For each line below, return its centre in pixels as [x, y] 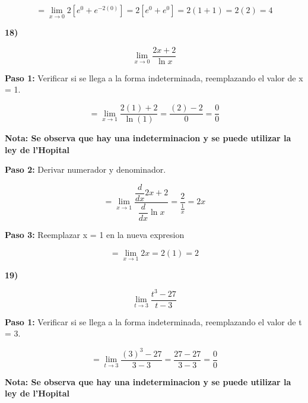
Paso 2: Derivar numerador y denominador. [85, 169]
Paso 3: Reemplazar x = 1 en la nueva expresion [95, 234]
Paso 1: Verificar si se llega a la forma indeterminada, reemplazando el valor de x [154, 77]
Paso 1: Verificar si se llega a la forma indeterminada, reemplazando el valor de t [153, 321]
